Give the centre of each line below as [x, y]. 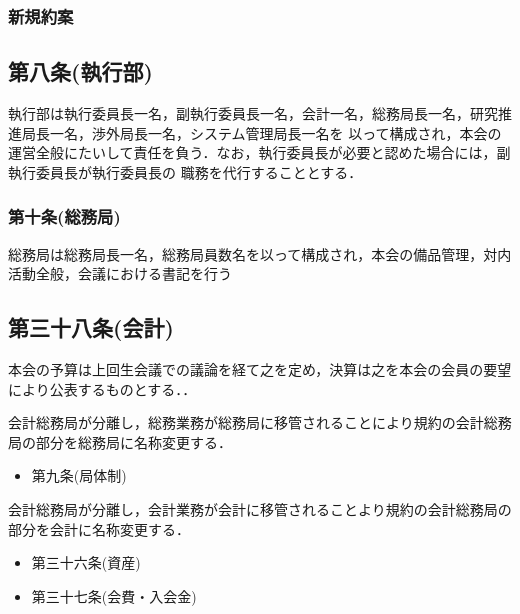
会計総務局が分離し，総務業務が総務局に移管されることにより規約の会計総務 [260, 422]
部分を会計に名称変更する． [99, 528]
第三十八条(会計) [91, 327]
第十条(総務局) [64, 216]
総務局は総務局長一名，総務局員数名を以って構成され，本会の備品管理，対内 [260, 253]
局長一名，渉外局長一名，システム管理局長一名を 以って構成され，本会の [261, 132]
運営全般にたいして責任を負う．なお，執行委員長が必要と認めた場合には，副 [259, 152]
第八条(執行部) [80, 71]
